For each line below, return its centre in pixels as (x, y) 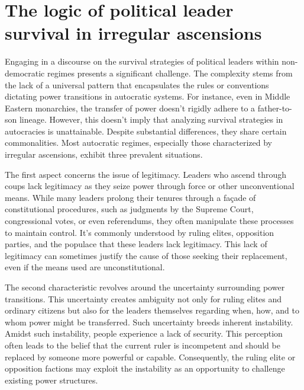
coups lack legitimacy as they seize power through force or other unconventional (150, 186)
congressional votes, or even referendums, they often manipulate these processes (149, 221)
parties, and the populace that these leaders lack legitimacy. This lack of (136, 244)
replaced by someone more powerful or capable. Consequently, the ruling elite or (150, 357)
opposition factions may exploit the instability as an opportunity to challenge (145, 368)
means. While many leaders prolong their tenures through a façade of (130, 197)
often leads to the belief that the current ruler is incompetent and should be (143, 345)
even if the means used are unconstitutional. (85, 267)
